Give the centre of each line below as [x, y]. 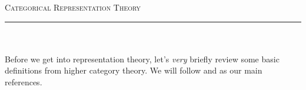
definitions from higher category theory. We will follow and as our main [134, 70]
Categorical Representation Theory [73, 7]
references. [24, 81]
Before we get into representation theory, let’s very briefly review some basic [142, 59]
